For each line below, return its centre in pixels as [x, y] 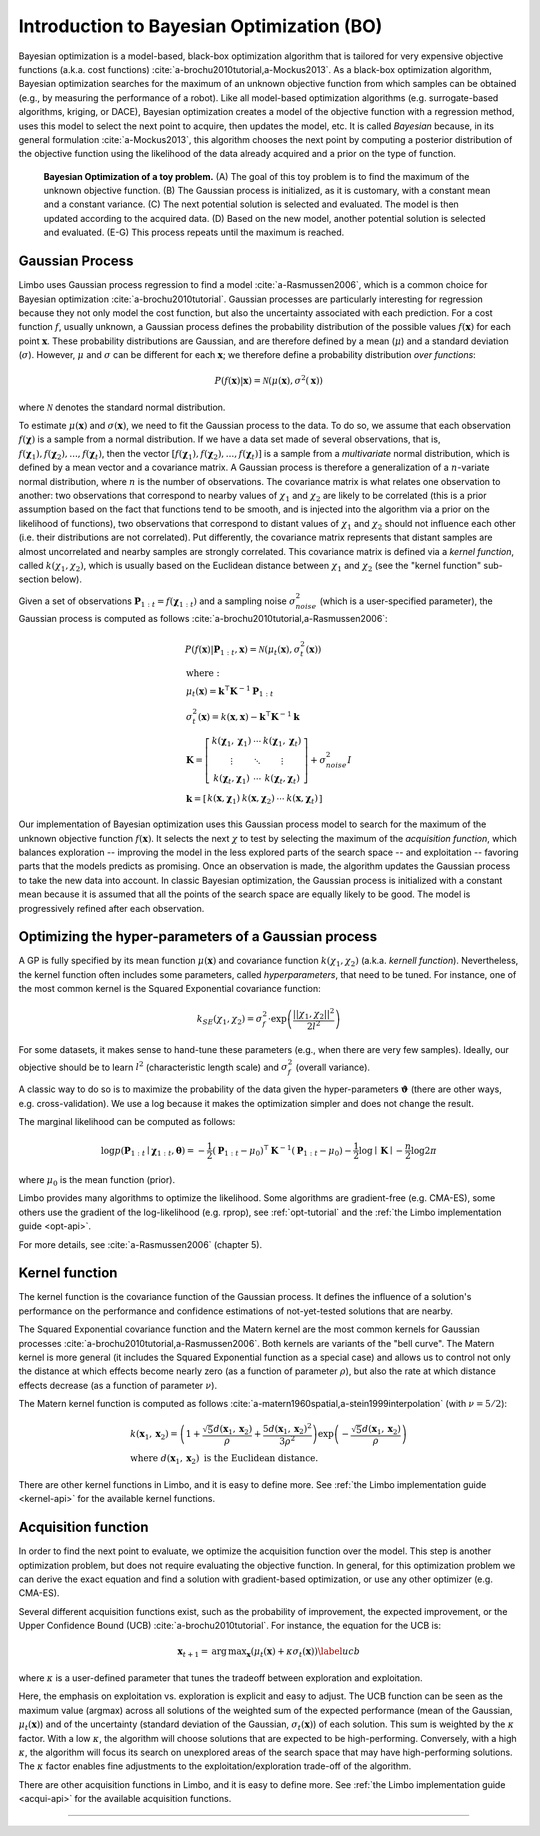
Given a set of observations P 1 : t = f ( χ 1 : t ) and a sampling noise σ [157, 602]
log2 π [423, 1150]
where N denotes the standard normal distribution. [122, 407]
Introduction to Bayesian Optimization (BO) [200, 26]
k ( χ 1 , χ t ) [282, 742]
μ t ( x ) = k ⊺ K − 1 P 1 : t [229, 691]
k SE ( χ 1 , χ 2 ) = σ [229, 1020]
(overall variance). [332, 1067]
